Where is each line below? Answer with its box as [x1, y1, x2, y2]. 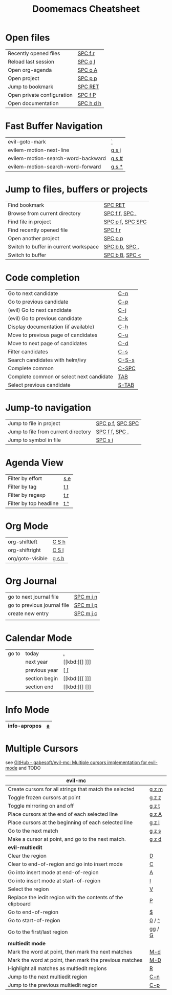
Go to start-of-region [8, 917, 60, 924]
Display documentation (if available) [8, 323, 95, 330]
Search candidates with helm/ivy [8, 356, 87, 364]
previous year [25, 667, 58, 674]
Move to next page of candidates [8, 340, 88, 347]
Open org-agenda [8, 66, 52, 73]
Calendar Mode [5, 632, 73, 644]
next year [25, 659, 48, 666]
